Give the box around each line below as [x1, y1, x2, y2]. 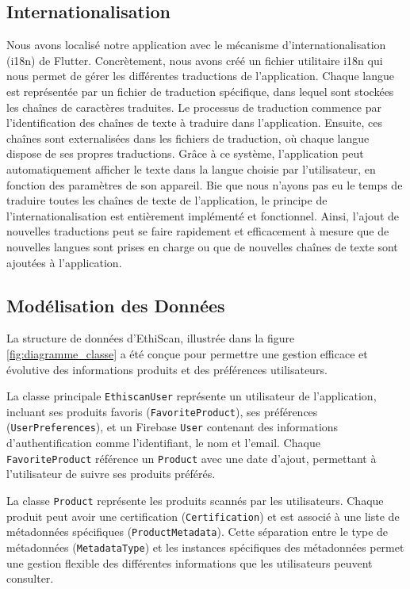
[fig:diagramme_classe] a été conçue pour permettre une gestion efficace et [6, 345, 368, 361]
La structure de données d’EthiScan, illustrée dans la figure [6, 330, 295, 346]
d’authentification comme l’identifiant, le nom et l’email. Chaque [6, 434, 320, 451]
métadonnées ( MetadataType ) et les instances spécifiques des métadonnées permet [6, 538, 404, 555]
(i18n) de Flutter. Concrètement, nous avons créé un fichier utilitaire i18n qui [6, 52, 383, 68]
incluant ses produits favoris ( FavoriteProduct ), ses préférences [6, 403, 318, 419]
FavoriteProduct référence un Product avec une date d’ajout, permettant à [6, 449, 377, 466]
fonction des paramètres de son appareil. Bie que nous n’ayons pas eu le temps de [6, 176, 403, 193]
